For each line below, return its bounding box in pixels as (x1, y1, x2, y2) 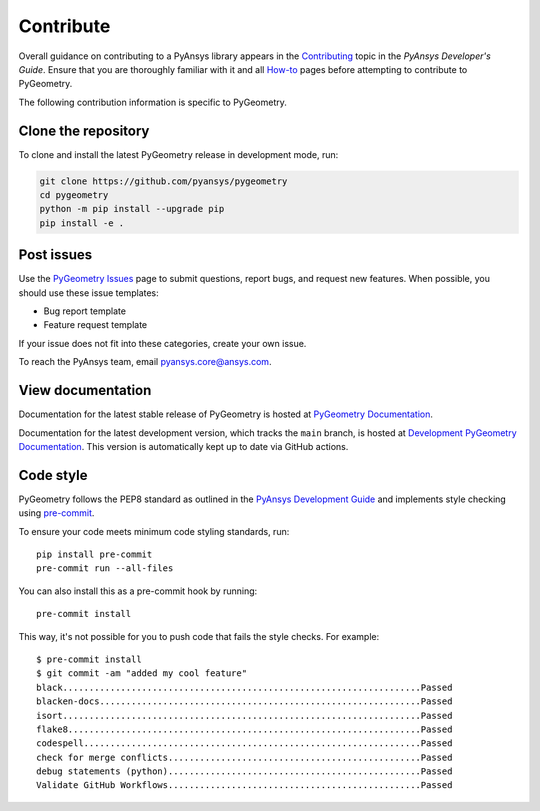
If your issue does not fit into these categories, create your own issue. (18, 337, 307, 349)
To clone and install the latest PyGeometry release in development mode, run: (18, 148, 339, 160)
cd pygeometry (39, 190, 109, 200)
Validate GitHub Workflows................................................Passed (36, 780, 453, 791)
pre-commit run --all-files (36, 563, 174, 574)
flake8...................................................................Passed (36, 723, 453, 735)
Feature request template (43, 319, 148, 331)
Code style (18, 466, 88, 484)
